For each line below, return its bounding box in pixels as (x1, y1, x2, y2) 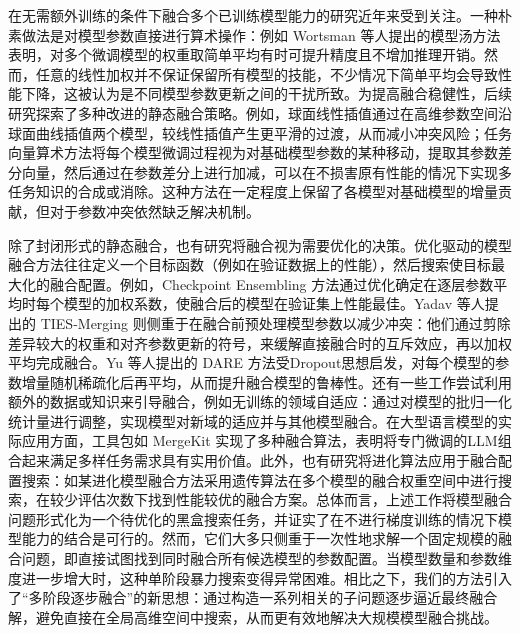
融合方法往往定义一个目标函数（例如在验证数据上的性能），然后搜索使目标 (8, 254, 491, 275)
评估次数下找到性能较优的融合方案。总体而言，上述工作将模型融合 (77, 489, 512, 510)
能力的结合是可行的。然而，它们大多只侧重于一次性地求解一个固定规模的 (21, 528, 498, 549)
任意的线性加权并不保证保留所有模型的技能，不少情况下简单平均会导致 (35, 63, 498, 84)
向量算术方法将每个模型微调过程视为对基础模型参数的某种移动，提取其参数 (8, 142, 498, 163)
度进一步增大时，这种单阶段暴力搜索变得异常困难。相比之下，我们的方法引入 (8, 567, 512, 588)
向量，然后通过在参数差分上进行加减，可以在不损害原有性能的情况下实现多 (21, 161, 512, 182)
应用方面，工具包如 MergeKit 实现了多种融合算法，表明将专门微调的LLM (21, 430, 498, 451)
